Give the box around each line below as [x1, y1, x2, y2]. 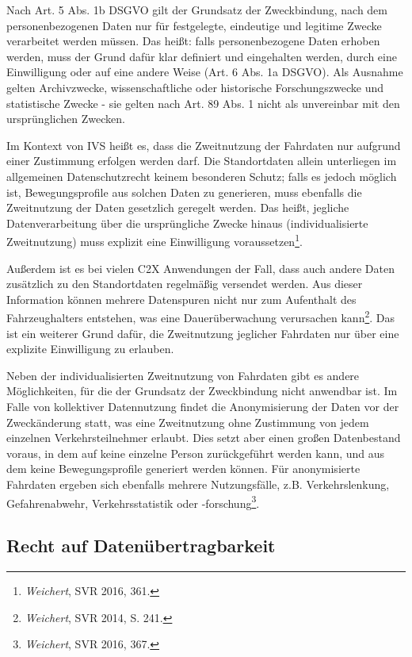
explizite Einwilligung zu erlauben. [6, 340, 174, 357]
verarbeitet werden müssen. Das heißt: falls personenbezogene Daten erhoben [6, 33, 380, 49]
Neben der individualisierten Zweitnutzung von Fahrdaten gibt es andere [6, 367, 360, 383]
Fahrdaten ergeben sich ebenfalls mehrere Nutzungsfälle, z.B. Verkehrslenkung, [6, 475, 390, 492]
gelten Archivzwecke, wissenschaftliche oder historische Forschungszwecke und [6, 79, 384, 95]
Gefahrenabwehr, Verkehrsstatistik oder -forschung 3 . [6, 492, 260, 511]
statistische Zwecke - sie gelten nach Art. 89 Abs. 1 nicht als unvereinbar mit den [6, 94, 400, 111]
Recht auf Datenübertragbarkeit [6, 533, 276, 558]
